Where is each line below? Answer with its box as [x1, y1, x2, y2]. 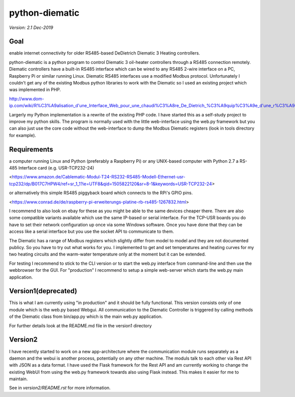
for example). [9, 132, 36, 138]
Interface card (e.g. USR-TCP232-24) [18, 165, 94, 171]
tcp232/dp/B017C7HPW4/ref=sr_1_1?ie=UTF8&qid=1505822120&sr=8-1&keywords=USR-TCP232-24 [9, 181, 212, 187]
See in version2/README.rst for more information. [9, 385, 111, 391]
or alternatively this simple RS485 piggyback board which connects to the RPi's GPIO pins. [9, 190, 193, 196]
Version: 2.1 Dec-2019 [9, 25, 54, 30]
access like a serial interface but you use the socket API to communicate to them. [9, 228, 174, 234]
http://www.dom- [9, 96, 44, 102]
